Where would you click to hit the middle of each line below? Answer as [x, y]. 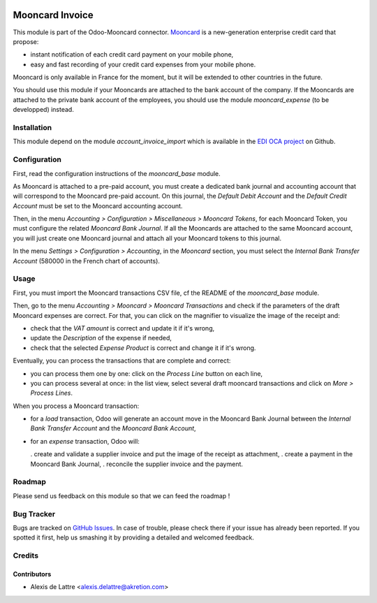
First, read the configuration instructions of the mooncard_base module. [117, 173]
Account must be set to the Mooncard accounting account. [98, 205]
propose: [26, 41]
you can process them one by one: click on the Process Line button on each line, [147, 373]
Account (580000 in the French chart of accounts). [87, 261]
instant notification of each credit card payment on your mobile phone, [132, 55]
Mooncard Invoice [53, 15]
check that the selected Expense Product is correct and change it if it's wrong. [143, 348]
